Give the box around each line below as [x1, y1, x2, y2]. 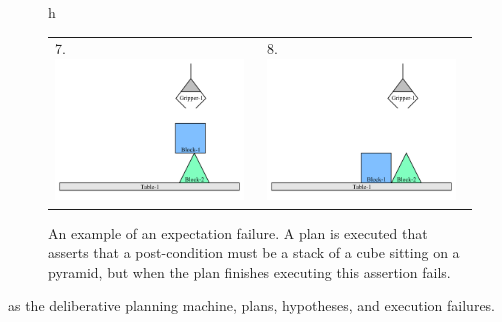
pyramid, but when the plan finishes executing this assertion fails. [48, 261, 451, 282]
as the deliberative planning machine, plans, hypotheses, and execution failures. [8, 295, 496, 316]
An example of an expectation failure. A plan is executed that [48, 222, 428, 243]
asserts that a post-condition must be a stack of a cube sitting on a [48, 242, 460, 263]
